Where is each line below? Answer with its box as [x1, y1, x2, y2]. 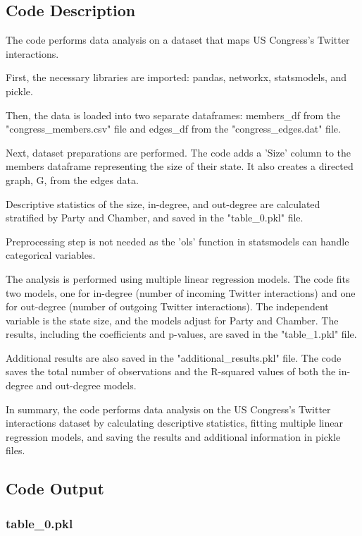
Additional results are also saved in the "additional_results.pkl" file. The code [6, 350, 342, 365]
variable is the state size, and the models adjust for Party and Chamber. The [6, 312, 339, 327]
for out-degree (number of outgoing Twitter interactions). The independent [6, 299, 329, 314]
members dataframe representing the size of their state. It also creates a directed [6, 159, 354, 173]
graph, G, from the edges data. [6, 172, 139, 187]
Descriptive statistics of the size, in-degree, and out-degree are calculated [6, 196, 320, 211]
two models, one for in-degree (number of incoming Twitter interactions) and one [6, 285, 356, 300]
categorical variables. [6, 248, 96, 262]
